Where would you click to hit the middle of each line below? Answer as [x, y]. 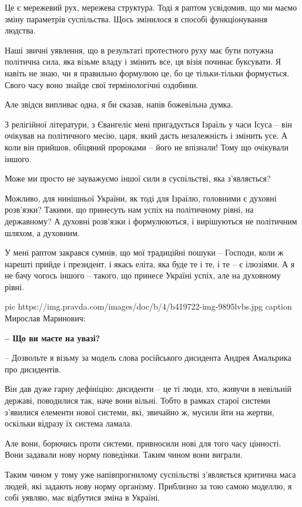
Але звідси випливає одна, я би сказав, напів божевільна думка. [119, 104]
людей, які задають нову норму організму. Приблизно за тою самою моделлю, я [148, 486]
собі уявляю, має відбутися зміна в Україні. [83, 497]
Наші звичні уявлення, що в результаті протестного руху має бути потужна [139, 50]
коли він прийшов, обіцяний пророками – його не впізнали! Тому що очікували [147, 147]
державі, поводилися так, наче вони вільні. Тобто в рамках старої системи [138, 400]
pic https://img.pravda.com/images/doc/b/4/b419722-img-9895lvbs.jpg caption [148, 306]
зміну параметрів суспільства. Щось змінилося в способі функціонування [136, 19]
